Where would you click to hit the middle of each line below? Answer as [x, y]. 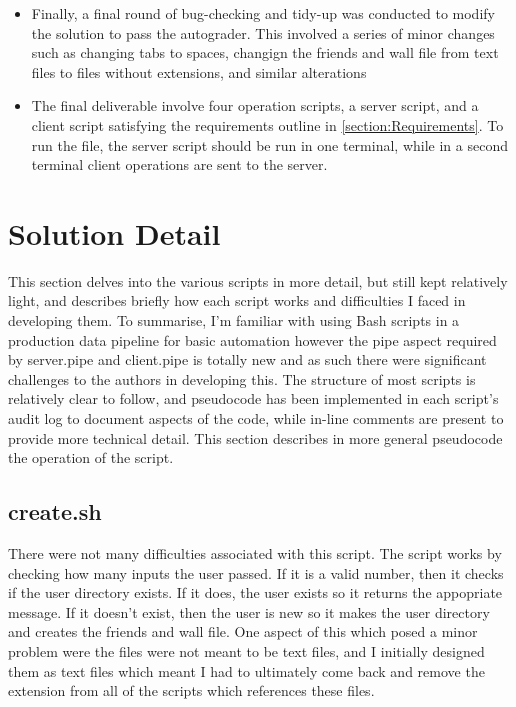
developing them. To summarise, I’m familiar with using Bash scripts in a [234, 320]
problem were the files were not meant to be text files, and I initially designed [246, 650]
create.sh [55, 511]
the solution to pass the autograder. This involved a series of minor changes [263, 32]
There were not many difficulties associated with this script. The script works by [255, 553]
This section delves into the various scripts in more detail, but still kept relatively [258, 280]
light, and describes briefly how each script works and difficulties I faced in [237, 300]
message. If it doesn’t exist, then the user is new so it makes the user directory [249, 611]
